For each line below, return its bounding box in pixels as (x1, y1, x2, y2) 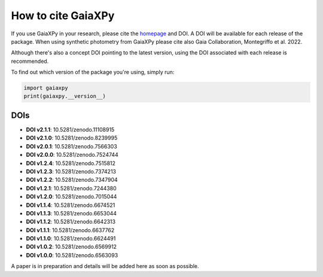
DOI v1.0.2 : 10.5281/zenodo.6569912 (26, 243, 117, 251)
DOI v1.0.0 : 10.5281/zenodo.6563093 (26, 251, 118, 258)
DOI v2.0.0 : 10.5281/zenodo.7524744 (26, 151, 119, 159)
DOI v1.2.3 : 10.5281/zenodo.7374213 (26, 168, 117, 175)
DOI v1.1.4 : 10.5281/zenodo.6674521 (26, 201, 115, 209)
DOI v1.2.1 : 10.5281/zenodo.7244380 (26, 184, 117, 191)
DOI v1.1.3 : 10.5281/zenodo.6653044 (26, 209, 117, 217)
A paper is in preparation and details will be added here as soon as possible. (11, 263, 200, 270)
